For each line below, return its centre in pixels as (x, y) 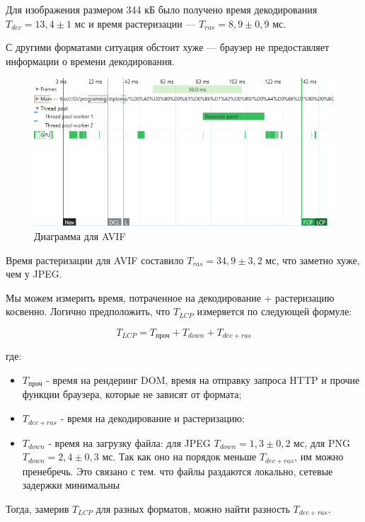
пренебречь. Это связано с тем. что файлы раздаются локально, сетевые (178, 471)
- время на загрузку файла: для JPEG (129, 442)
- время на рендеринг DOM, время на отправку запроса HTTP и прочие (203, 380)
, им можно (319, 456)
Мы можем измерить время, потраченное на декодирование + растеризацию (170, 297)
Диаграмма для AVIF (80, 236)
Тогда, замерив (37, 508)
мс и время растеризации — (135, 23)
